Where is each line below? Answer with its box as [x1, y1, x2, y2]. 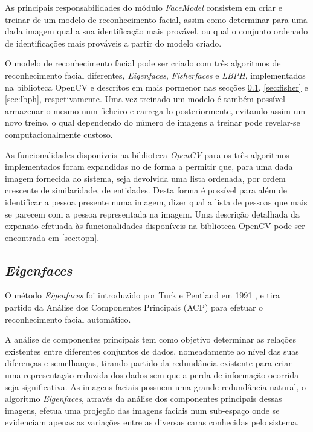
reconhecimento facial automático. [5, 312, 131, 325]
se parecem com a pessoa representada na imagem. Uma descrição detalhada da [5, 207, 300, 220]
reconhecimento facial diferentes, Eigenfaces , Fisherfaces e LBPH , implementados [5, 68, 306, 81]
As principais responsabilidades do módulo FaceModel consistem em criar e [5, 1, 282, 13]
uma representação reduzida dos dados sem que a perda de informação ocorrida [5, 369, 299, 381]
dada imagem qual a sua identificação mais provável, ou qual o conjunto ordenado [5, 25, 308, 37]
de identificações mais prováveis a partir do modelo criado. [5, 36, 222, 49]
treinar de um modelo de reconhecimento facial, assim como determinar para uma [5, 13, 308, 25]
